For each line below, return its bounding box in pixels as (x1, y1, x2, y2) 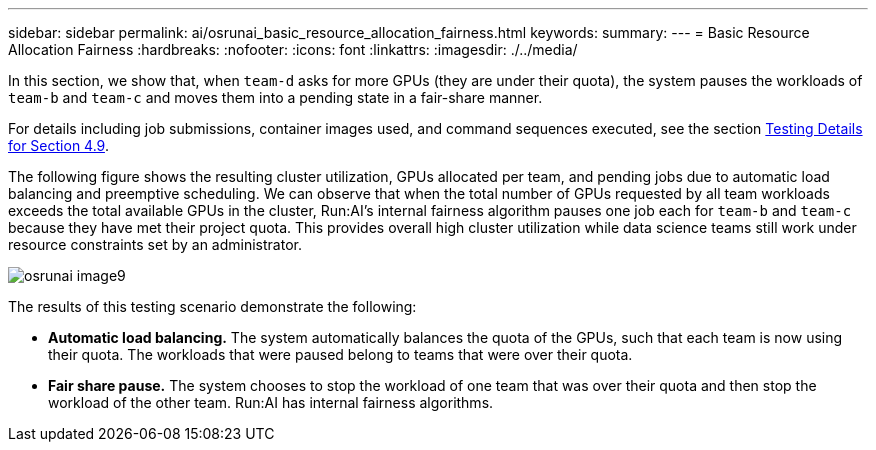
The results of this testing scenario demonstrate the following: (8, 298, 417, 315)
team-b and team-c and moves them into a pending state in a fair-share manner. (8, 89, 543, 106)
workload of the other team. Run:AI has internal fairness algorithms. (48, 394, 494, 411)
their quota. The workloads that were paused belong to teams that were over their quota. (48, 346, 633, 363)
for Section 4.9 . (8, 137, 109, 154)
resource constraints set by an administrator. (8, 236, 302, 253)
